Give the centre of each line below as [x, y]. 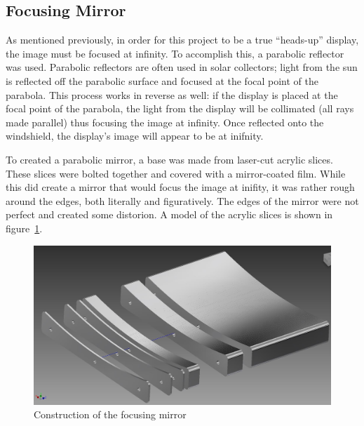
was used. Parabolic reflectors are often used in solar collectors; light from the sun [182, 67]
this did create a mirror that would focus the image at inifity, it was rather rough [180, 187]
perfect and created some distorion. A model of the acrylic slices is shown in [169, 214]
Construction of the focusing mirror [110, 414]
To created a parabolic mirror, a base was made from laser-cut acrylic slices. [169, 159]
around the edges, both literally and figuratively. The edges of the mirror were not [182, 200]
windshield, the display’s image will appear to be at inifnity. [135, 136]
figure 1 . [24, 228]
